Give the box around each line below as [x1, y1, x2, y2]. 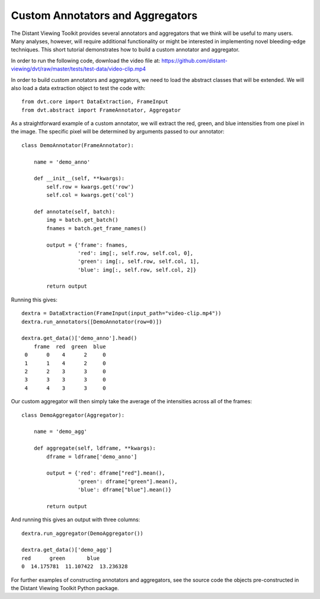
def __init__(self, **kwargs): [33, 175, 125, 182]
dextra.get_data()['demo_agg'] [21, 546, 113, 553]
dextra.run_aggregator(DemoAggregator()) [21, 530, 143, 537]
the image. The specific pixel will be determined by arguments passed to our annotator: [11, 128, 225, 135]
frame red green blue [33, 343, 106, 350]
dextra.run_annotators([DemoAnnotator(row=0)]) [21, 318, 162, 325]
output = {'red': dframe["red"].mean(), [46, 470, 165, 477]
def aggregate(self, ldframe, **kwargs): [33, 445, 156, 452]
